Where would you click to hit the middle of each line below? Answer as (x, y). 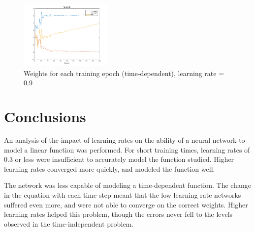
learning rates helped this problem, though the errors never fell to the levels (118, 214)
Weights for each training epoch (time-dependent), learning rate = (124, 73)
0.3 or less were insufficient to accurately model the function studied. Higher (119, 159)
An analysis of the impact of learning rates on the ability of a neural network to (125, 140)
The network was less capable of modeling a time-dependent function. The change (127, 185)
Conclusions (45, 116)
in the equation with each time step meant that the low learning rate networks (123, 195)
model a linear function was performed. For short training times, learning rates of (127, 149)
